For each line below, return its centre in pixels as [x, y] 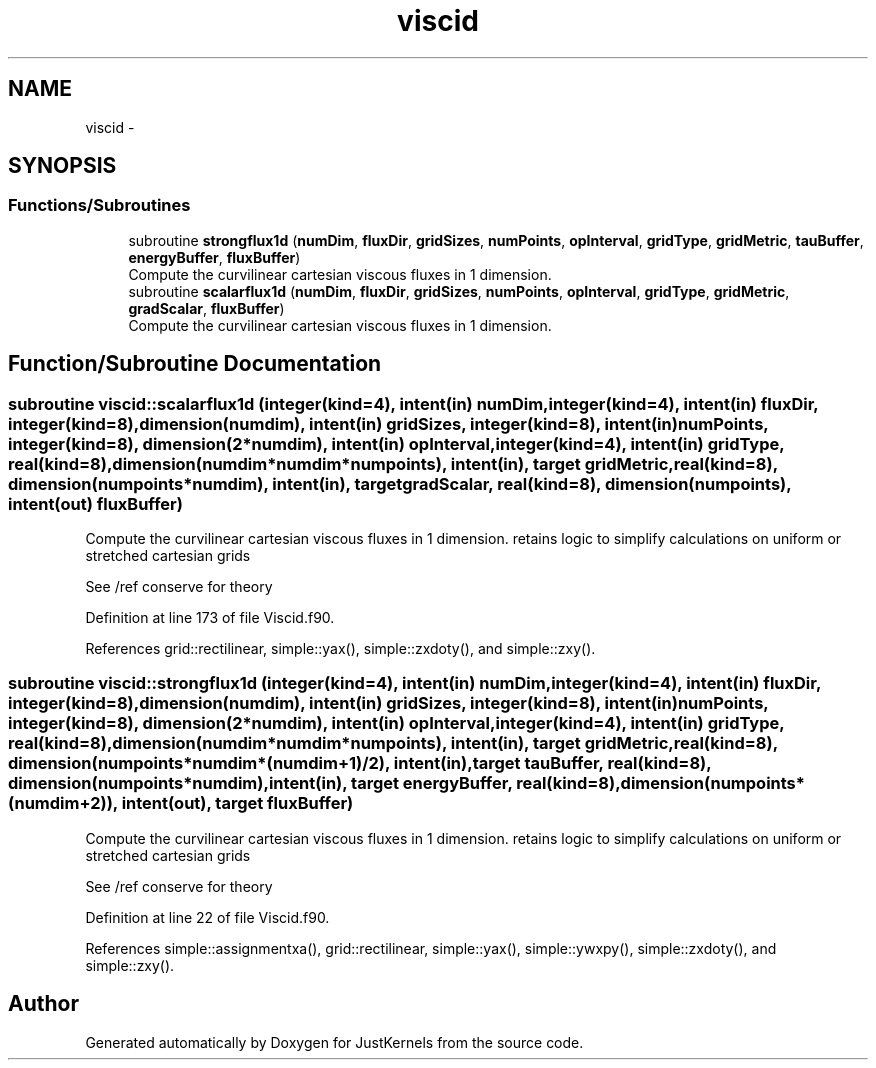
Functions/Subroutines [99, 205]
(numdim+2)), [63, 803]
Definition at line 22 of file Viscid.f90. [207, 917]
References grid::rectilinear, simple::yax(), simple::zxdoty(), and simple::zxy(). [340, 649]
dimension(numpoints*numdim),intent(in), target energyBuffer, [260, 783]
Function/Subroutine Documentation [195, 364]
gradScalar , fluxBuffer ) [206, 308]
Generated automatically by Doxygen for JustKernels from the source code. [334, 1042]
